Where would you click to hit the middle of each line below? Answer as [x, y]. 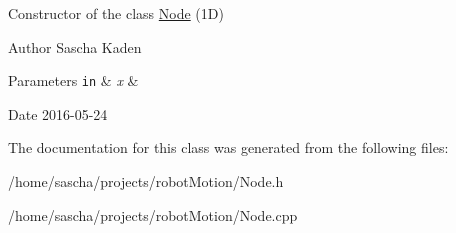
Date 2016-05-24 [58, 113]
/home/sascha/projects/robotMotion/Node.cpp [153, 214]
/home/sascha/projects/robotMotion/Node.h [146, 181]
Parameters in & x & [73, 80]
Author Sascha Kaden [75, 46]
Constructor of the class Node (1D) [116, 13]
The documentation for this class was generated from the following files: [228, 147]
